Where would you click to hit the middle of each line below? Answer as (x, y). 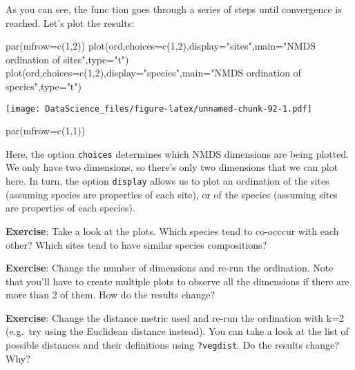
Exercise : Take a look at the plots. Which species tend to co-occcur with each (172, 230)
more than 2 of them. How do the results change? (111, 295)
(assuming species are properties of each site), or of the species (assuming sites (172, 194)
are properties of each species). (70, 208)
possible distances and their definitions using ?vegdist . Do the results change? (172, 345)
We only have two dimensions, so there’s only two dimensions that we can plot (172, 167)
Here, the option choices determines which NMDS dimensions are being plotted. (177, 153)
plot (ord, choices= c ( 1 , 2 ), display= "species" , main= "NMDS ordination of (153, 73)
